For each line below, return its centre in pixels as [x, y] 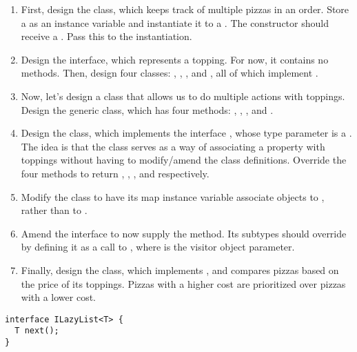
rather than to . [54, 210]
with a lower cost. [59, 297]
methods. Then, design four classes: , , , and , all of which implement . [170, 73]
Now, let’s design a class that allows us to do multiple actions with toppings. [183, 96]
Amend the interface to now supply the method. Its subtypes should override [184, 233]
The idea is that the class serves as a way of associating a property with [173, 146]
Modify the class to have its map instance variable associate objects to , [173, 196]
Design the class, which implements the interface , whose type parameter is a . [186, 133]
